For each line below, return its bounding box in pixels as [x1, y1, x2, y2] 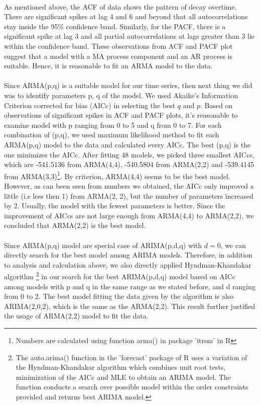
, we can [220, 239, 246, 250]
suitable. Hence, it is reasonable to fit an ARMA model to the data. [4, 60, 213, 71]
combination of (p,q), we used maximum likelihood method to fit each [4, 129, 219, 140]
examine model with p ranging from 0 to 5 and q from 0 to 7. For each [4, 119, 222, 130]
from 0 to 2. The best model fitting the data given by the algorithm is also [4, 291, 234, 301]
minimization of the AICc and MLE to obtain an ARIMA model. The [16, 371, 231, 382]
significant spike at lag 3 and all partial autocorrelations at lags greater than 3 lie [4, 31, 255, 41]
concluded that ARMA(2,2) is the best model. [4, 220, 146, 230]
